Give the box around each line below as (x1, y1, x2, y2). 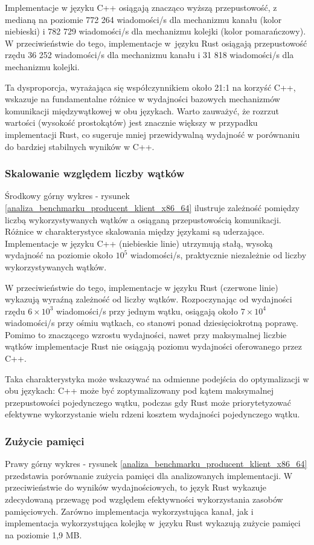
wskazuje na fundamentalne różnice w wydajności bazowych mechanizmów (5, 93, 280, 105)
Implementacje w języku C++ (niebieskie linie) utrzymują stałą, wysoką (5, 237, 273, 249)
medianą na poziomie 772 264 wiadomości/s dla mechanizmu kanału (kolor (5, 13, 282, 25)
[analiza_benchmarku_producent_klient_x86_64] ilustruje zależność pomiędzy (5, 201, 300, 214)
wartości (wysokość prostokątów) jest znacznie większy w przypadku (5, 116, 258, 129)
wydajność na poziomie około (5, 249, 114, 261)
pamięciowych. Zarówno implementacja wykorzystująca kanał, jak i (5, 504, 254, 517)
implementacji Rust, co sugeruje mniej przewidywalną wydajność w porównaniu (5, 128, 300, 140)
